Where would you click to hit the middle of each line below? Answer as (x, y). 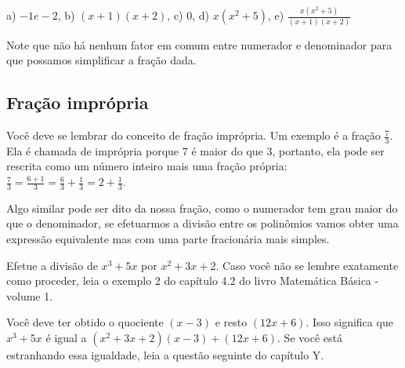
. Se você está (310, 338)
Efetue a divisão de (52, 265)
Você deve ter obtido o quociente (85, 322)
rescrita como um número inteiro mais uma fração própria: (147, 166)
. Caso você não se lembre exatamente (307, 265)
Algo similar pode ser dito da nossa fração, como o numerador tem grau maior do (202, 208)
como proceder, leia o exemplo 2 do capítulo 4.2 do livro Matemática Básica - (193, 281)
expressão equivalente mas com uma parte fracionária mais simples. (168, 239)
